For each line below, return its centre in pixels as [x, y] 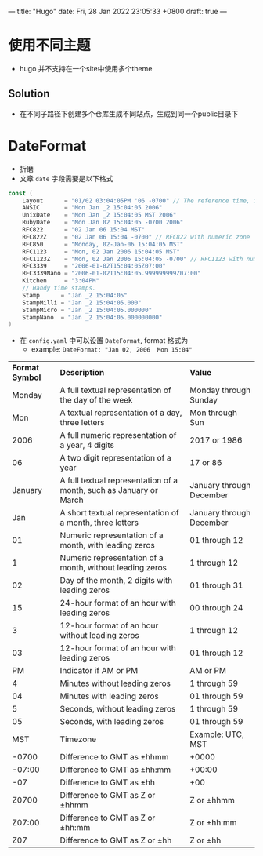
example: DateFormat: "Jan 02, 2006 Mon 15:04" [112, 349]
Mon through [213, 413]
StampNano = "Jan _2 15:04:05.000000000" [92, 317]
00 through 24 [216, 608]
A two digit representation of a [115, 458]
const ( [21, 193]
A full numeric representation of [118, 435]
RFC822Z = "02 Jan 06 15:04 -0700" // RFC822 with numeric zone [136, 237]
